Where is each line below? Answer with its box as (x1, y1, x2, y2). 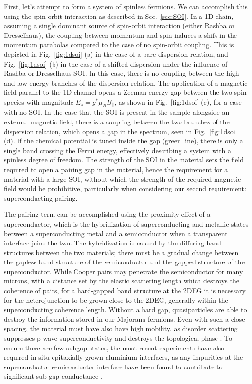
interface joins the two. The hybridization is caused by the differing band (4, 238, 221, 248)
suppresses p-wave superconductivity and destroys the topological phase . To (4, 333, 232, 343)
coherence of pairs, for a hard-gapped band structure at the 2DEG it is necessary (4, 285, 246, 296)
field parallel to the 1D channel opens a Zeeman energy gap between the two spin (4, 87, 247, 97)
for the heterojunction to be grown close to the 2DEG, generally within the (4, 295, 228, 305)
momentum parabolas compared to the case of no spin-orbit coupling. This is (4, 39, 234, 50)
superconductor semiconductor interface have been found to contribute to (4, 361, 223, 371)
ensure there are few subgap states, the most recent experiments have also (4, 342, 225, 352)
